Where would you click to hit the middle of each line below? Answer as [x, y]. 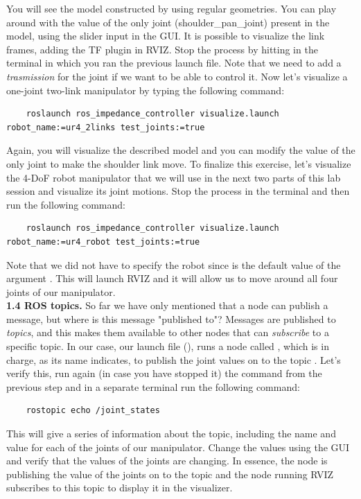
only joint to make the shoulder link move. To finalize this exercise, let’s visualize [179, 163]
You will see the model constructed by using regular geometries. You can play [171, 8]
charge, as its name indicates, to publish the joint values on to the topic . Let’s [174, 359]
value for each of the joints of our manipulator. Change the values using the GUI [178, 447]
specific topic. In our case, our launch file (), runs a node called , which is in [168, 346]
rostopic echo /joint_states [93, 411]
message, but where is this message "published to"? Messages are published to [171, 318]
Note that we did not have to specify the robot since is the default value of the [174, 264]
